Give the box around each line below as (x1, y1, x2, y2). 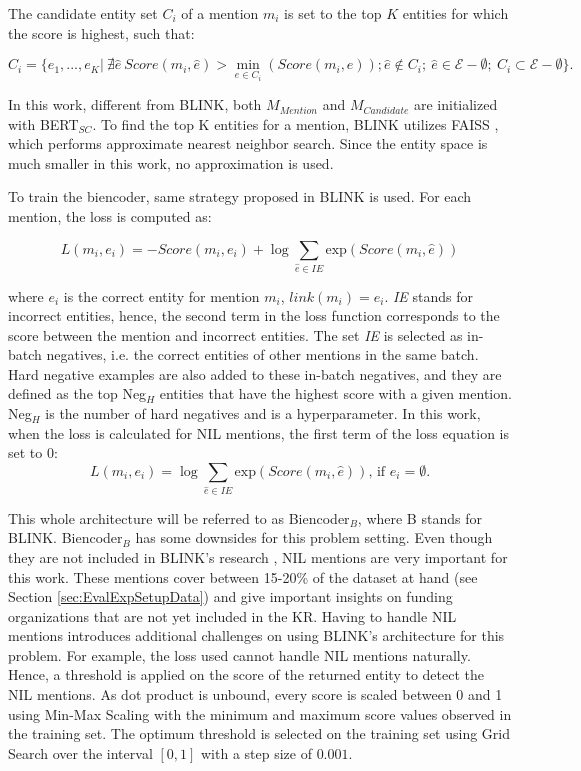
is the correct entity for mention (63, 285, 260, 306)
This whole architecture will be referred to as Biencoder (8, 507, 350, 528)
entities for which (402, 3, 509, 23)
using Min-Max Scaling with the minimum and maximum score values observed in (8, 703, 512, 724)
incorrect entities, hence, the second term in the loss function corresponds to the (8, 305, 500, 326)
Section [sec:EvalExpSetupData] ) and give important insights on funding (8, 586, 453, 607)
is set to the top (284, 3, 382, 23)
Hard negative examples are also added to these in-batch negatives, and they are (8, 363, 502, 384)
